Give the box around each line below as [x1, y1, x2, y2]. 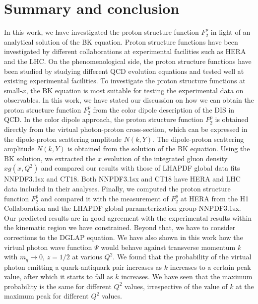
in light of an [210, 27, 251, 37]
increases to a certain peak [170, 261, 251, 272]
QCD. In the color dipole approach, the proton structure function [4, 114, 203, 124]
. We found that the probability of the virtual [113, 251, 252, 262]
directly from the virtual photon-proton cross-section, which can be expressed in [4, 124, 248, 134]
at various [72, 251, 102, 262]
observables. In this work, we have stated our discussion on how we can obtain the [4, 95, 254, 105]
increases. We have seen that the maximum [121, 271, 253, 282]
